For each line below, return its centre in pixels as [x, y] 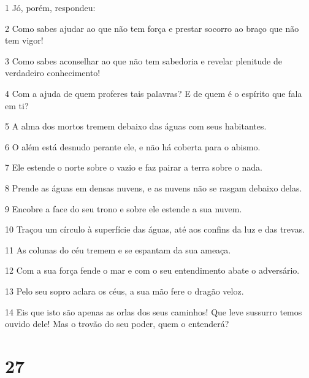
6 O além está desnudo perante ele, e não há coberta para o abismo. [133, 146]
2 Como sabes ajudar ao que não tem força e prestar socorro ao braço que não [152, 28]
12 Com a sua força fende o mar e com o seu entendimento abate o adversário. [152, 270]
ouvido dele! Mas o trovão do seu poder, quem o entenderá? [117, 324]
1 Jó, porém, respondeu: [50, 7]
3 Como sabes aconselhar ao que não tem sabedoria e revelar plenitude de [143, 60]
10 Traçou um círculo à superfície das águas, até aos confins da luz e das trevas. [155, 229]
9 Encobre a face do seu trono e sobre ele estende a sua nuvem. [124, 208]
